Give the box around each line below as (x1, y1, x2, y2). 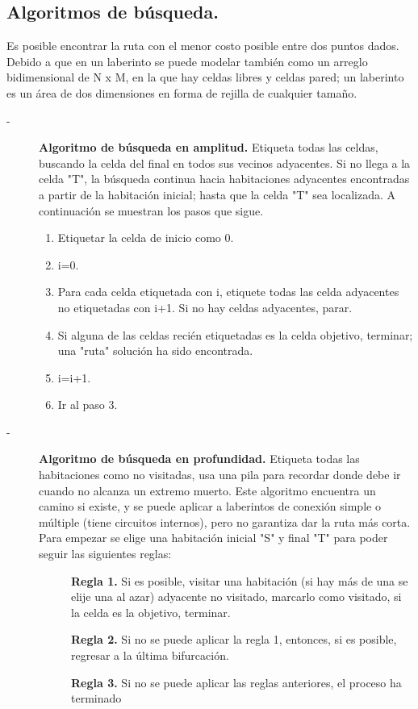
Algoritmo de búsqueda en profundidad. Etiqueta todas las (39, 450, 360, 467)
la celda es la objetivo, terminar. (71, 603, 231, 620)
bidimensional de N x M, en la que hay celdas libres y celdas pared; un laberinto (6, 69, 404, 85)
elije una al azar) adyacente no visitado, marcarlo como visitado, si (71, 588, 402, 605)
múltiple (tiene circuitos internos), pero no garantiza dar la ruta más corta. (39, 513, 411, 530)
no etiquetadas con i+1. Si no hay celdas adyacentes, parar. (57, 298, 353, 315)
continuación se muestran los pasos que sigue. (39, 202, 264, 219)
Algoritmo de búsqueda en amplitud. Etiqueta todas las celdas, (39, 139, 378, 156)
